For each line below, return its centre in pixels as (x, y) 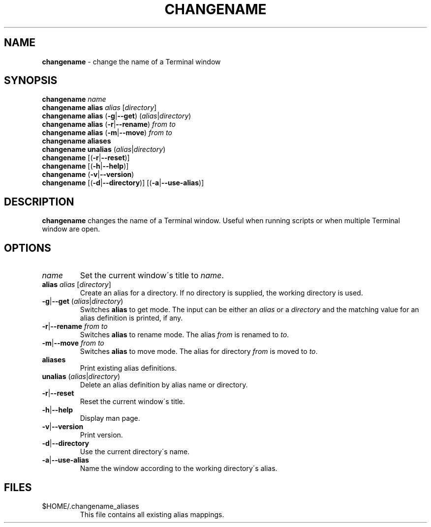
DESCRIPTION (39, 202)
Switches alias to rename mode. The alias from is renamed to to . (185, 335)
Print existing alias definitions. (128, 368)
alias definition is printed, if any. (131, 318)
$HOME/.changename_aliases (91, 506)
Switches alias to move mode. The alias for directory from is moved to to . (199, 351)
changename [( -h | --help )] (85, 166)
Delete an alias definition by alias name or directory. (164, 385)
